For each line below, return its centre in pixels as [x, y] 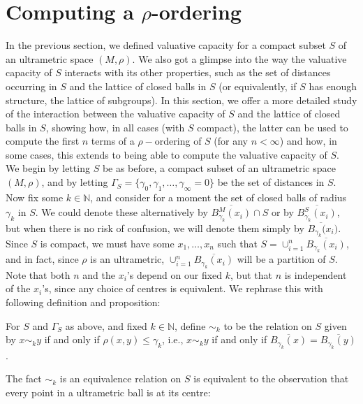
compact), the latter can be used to [273, 127]
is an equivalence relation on [120, 378]
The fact [24, 378]
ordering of [178, 141]
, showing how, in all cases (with [115, 127]
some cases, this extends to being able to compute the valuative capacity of [166, 154]
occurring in [31, 86]
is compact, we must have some [107, 243]
